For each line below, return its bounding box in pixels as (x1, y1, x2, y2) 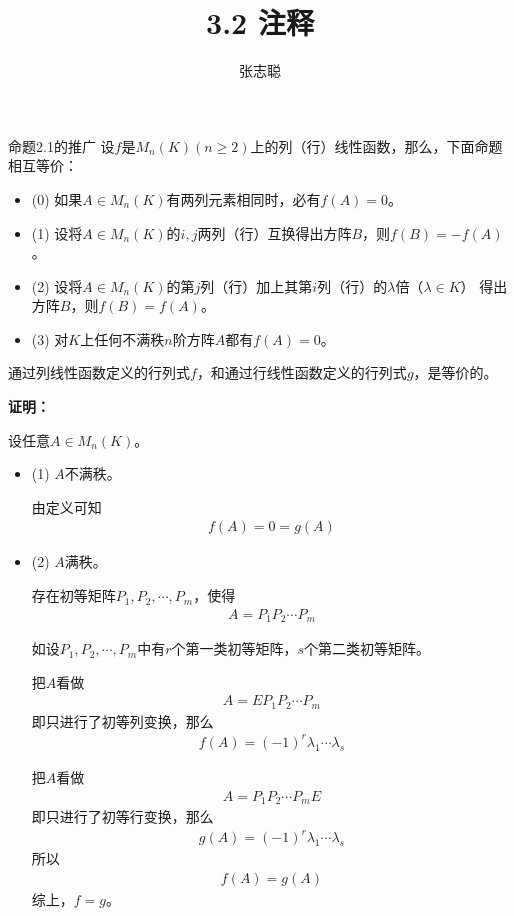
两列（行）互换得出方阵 (197, 222, 352, 243)
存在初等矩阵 (31, 585, 116, 606)
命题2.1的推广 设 (8, 135, 115, 156)
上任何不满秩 (80, 328, 165, 349)
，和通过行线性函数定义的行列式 (196, 362, 407, 383)
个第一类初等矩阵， (171, 638, 298, 659)
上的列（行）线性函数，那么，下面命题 (250, 135, 503, 156)
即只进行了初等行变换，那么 (31, 806, 214, 827)
